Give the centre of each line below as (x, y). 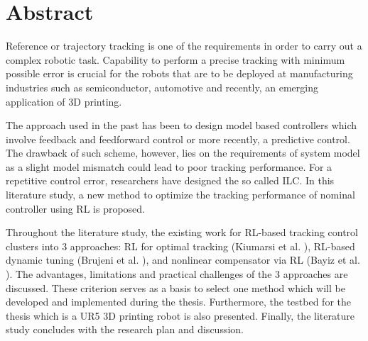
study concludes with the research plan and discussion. (125, 329)
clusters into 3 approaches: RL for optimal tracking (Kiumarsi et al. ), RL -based (180, 246)
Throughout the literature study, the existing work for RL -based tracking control (182, 232)
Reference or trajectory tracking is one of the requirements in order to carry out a (184, 46)
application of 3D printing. (64, 101)
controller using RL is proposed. (75, 208)
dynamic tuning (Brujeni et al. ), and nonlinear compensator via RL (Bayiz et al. (183, 260)
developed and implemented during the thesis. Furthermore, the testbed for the (178, 302)
